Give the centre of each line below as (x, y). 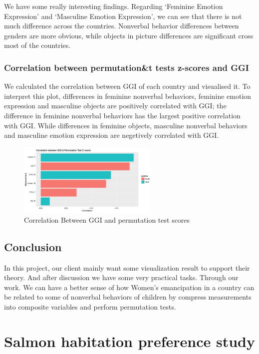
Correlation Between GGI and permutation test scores (107, 219)
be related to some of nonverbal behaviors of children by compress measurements (128, 297)
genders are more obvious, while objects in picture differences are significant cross (129, 35)
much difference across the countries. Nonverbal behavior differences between (122, 26)
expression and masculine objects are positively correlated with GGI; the (115, 106)
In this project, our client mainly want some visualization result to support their (127, 267)
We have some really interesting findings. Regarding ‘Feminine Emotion (114, 6)
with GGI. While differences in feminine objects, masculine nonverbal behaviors (126, 125)
